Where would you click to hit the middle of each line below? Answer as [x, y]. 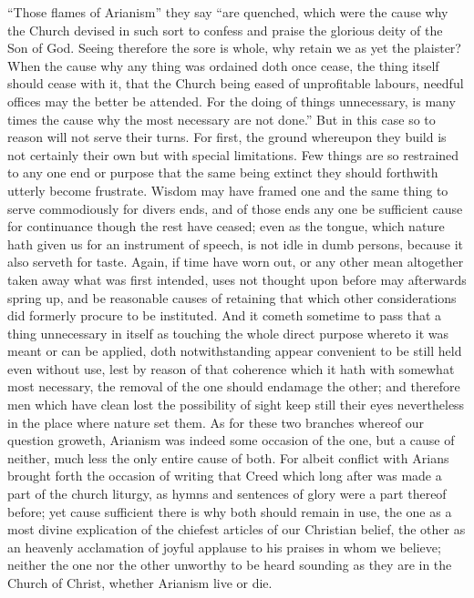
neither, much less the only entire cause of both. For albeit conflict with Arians [228, 457]
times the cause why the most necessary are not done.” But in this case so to [222, 119]
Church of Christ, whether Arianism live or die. [140, 583]
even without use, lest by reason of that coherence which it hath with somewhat [231, 368]
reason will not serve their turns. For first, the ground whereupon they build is [227, 137]
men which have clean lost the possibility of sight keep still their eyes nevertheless [236, 405]
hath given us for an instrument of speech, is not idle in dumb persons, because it [235, 243]
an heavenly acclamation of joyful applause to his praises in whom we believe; [224, 547]
